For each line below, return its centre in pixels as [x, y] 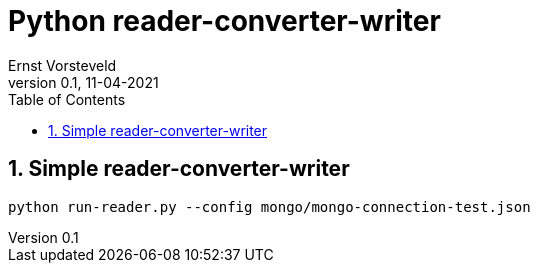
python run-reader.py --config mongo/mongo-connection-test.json [269, 206]
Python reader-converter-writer [224, 21]
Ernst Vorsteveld [62, 65]
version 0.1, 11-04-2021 [83, 82]
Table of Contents [67, 99]
